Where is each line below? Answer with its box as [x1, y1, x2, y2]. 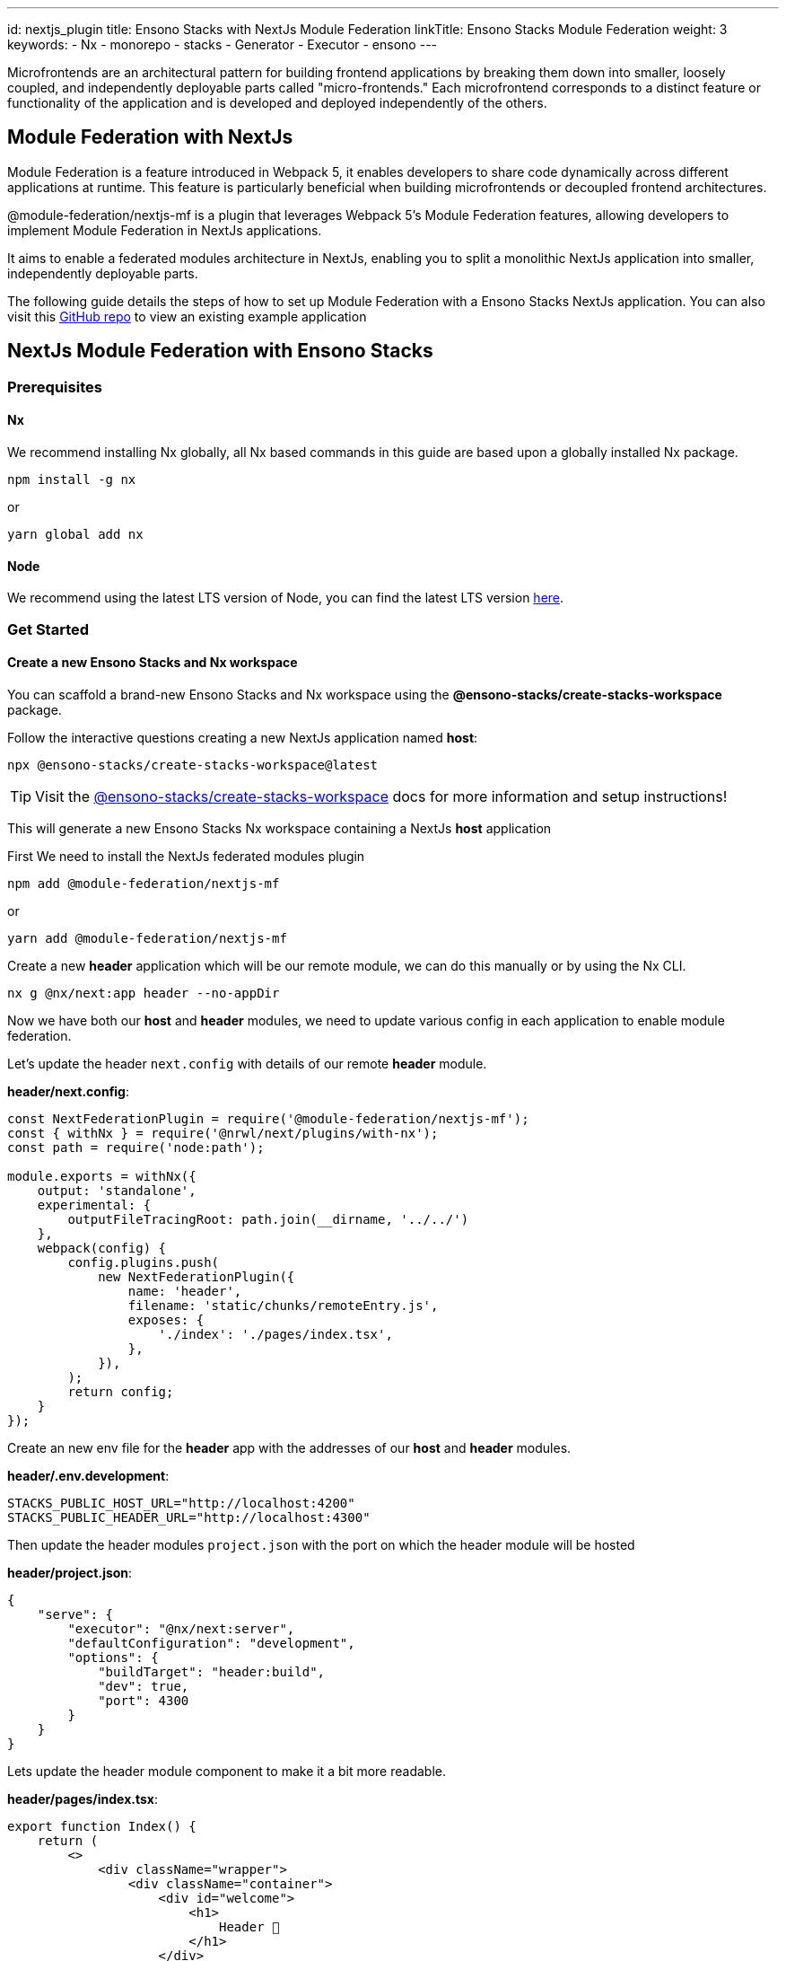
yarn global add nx [7, 526, 144, 541]
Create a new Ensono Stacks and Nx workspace [7, 655, 298, 671]
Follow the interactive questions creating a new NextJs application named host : [7, 729, 478, 745]
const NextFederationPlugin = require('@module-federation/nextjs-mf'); [7, 1111, 529, 1126]
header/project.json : [7, 1564, 133, 1580]
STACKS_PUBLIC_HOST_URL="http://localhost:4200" [7, 1495, 355, 1510]
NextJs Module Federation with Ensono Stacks [7, 339, 433, 363]
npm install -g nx [7, 471, 136, 487]
